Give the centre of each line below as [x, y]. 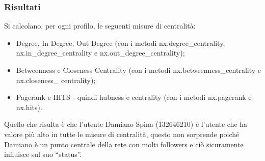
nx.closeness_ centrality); [56, 80]
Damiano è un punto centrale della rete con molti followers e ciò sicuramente [124, 144]
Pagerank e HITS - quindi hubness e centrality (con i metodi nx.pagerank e [134, 97]
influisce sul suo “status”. [43, 154]
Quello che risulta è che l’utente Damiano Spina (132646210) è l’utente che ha [126, 124]
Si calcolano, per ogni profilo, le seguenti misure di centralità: [100, 26]
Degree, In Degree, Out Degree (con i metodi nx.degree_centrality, [121, 43]
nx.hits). [29, 107]
